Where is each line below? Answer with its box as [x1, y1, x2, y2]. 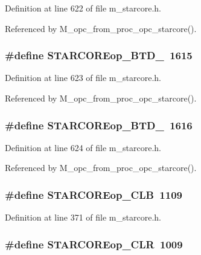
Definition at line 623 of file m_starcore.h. [5, 71, 161, 84]
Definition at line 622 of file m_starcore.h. [5, 2, 161, 14]
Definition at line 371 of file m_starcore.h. [5, 211, 161, 224]
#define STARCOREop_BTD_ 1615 [5, 48, 193, 63]
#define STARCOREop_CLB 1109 [5, 187, 182, 202]
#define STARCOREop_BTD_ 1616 [5, 117, 193, 132]
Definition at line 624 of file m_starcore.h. [5, 141, 161, 153]
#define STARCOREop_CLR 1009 [5, 236, 183, 251]
